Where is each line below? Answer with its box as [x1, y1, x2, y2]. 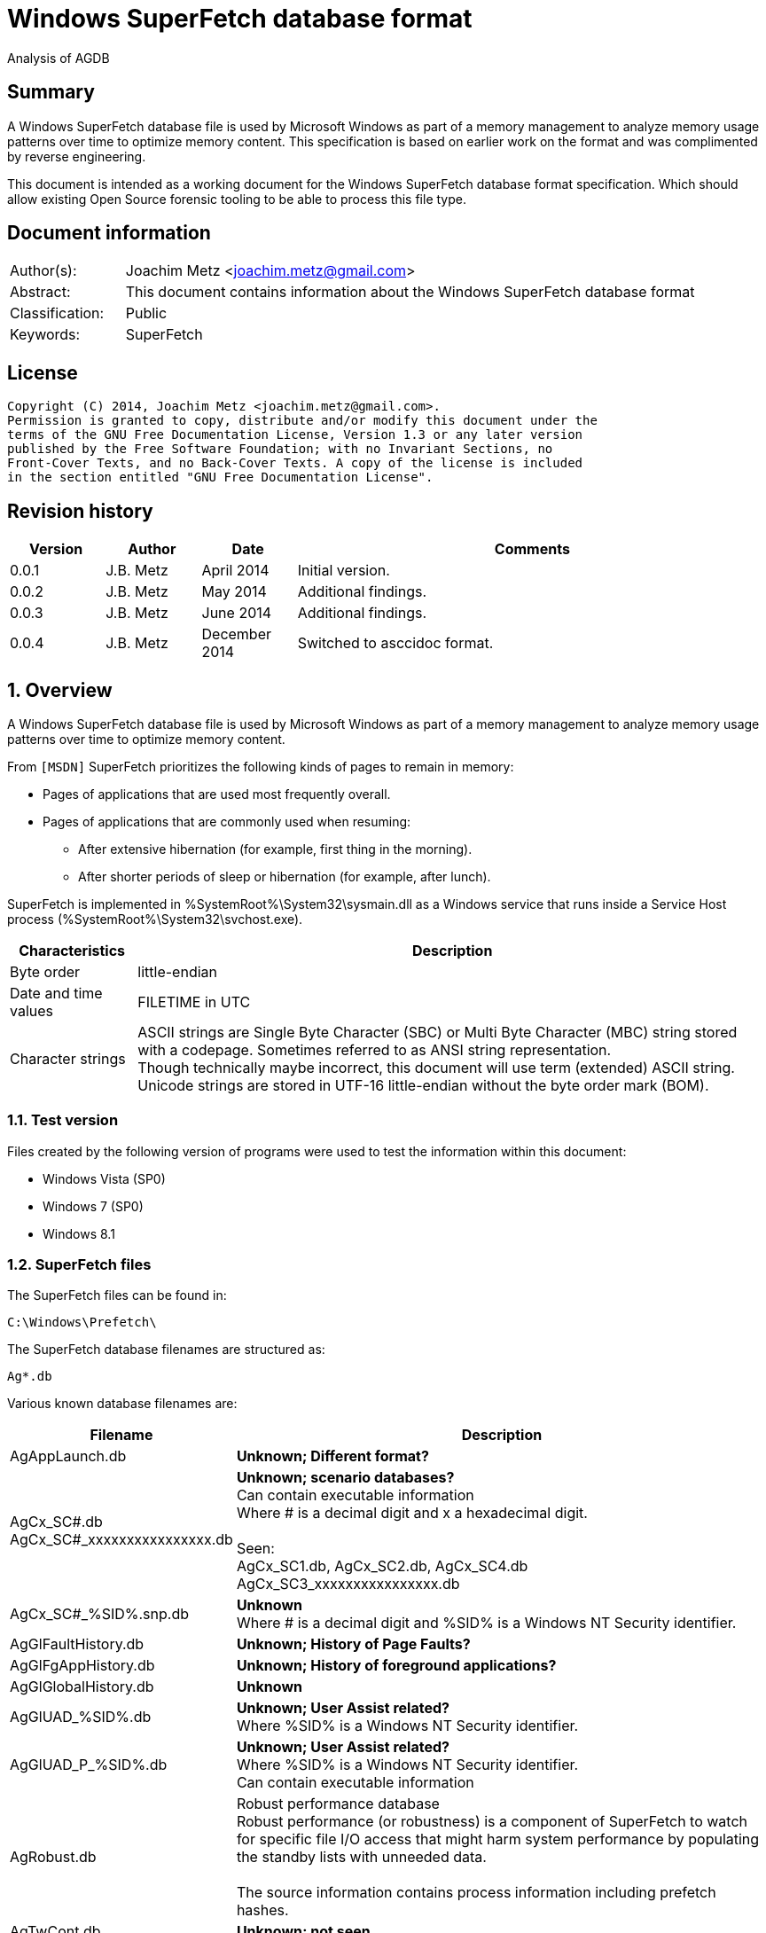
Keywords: [10, 325, 81, 344]
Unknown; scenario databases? [236, 1468, 455, 1487]
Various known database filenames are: [7, 1396, 238, 1412]
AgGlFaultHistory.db [10, 1635, 145, 1654]
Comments [494, 540, 570, 559]
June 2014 [201, 604, 272, 622]
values [10, 1001, 54, 1020]
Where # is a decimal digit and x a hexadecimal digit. [236, 1504, 588, 1522]
